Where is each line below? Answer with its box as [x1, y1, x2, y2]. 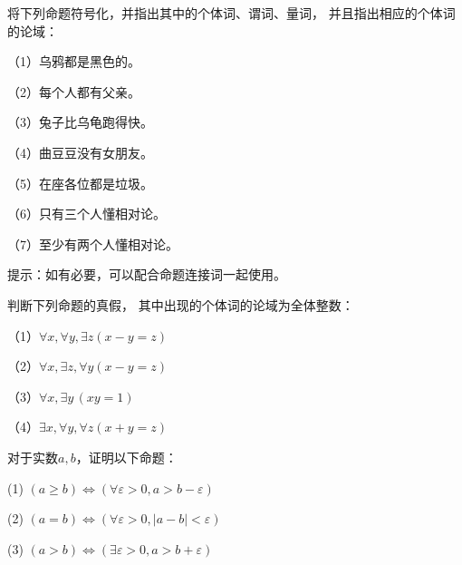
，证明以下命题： [75, 447, 178, 466]
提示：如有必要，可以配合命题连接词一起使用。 [7, 265, 286, 284]
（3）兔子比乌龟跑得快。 [7, 112, 153, 132]
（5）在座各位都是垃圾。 [7, 173, 153, 192]
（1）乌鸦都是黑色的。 [7, 52, 140, 71]
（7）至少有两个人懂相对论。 [7, 234, 178, 253]
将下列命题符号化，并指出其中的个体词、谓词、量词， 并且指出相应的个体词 [7, 4, 456, 22]
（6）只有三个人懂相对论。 [7, 204, 166, 223]
